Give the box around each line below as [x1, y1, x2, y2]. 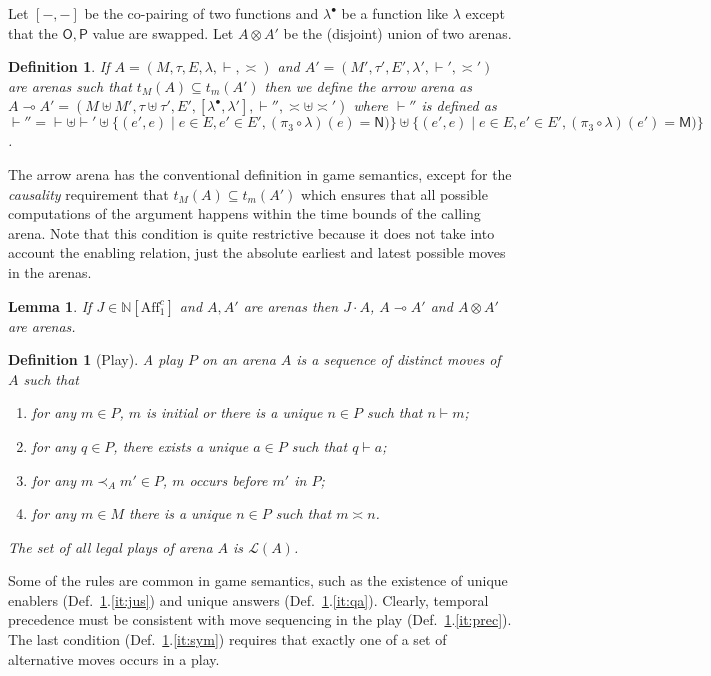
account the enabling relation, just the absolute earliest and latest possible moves [8, 242, 506, 263]
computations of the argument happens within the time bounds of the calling [8, 203, 481, 224]
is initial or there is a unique [146, 402, 323, 423]
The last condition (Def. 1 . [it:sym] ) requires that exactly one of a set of [8, 629, 447, 650]
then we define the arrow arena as [264, 75, 472, 96]
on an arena [201, 349, 276, 370]
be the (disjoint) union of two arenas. [283, 22, 512, 43]
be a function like [341, 3, 449, 23]
